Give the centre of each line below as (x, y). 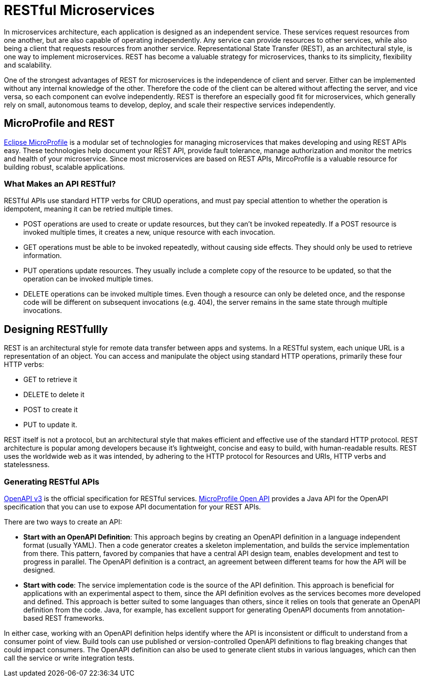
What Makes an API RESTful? (60, 183)
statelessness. (27, 465)
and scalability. (28, 65)
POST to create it (51, 410)
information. (43, 256)
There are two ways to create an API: (63, 522)
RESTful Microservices (79, 10)
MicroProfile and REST (59, 123)
